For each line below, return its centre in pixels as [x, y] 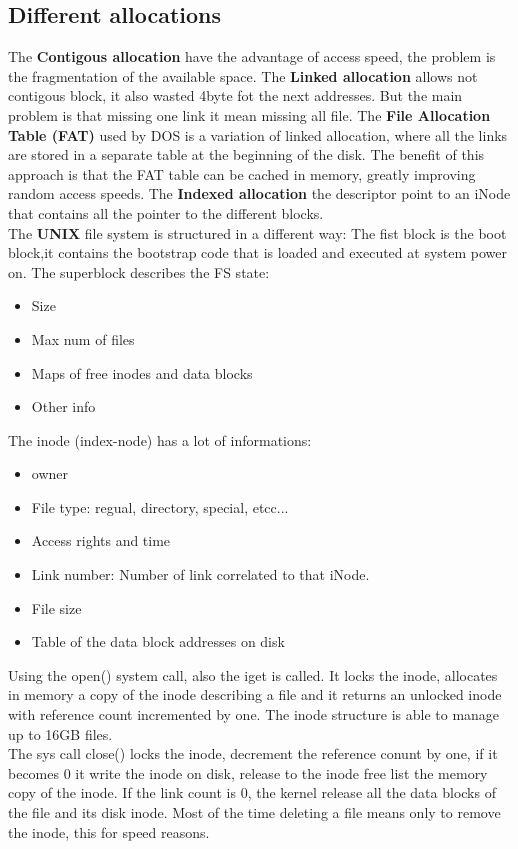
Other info [63, 406]
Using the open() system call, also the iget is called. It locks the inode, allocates [253, 674]
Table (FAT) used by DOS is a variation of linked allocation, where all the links [258, 134]
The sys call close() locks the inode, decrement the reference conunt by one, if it [253, 753]
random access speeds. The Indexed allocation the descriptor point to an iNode [259, 193]
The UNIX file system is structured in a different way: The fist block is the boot [257, 232]
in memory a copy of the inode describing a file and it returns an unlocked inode [255, 694]
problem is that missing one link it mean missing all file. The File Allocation [249, 114]
